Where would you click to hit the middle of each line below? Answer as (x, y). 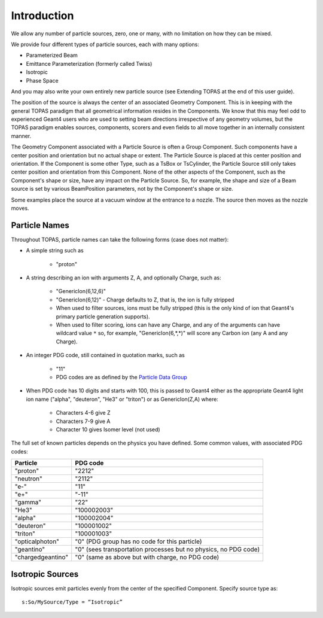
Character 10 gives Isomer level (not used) (108, 429)
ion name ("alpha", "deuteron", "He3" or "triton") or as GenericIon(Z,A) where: (122, 399)
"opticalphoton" (37, 541)
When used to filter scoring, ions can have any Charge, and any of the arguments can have (168, 325)
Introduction (42, 16)
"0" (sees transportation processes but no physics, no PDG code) (167, 549)
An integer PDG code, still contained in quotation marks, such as (105, 355)
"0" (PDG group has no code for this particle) (138, 541)
